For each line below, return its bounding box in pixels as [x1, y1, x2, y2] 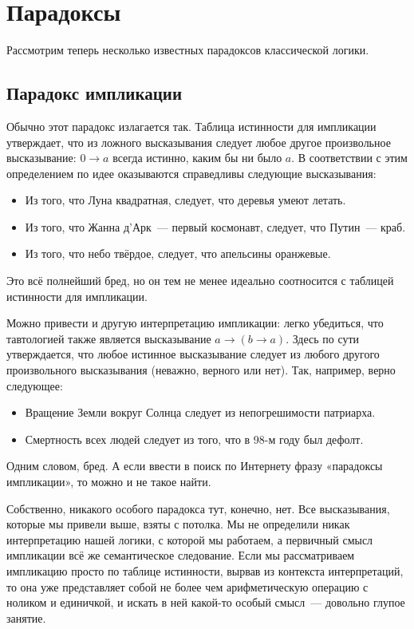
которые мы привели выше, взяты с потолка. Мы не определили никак [6, 516, 350, 532]
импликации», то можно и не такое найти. [6, 473, 211, 490]
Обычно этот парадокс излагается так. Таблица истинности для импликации [6, 117, 377, 134]
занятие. [6, 609, 46, 626]
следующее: [6, 377, 63, 394]
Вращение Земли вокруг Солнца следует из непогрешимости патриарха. [25, 404, 376, 421]
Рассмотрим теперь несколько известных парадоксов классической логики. [6, 42, 369, 58]
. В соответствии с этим [291, 149, 408, 166]
